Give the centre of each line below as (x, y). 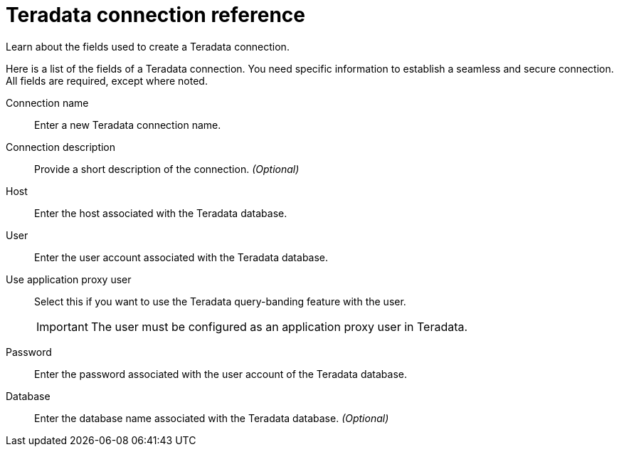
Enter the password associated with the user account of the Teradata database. (221, 374)
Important (62, 326)
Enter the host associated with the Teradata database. (161, 213)
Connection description (61, 147)
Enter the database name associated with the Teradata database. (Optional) (212, 418)
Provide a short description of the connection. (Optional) (167, 169)
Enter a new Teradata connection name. (128, 125)
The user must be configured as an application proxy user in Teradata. (279, 326)
